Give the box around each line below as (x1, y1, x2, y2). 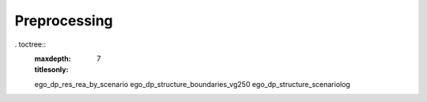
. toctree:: (14, 40, 47, 49)
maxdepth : (34, 54, 71, 63)
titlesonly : (34, 65, 69, 74)
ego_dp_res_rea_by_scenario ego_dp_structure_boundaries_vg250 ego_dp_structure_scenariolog (34, 79, 351, 89)
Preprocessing (14, 12, 114, 29)
